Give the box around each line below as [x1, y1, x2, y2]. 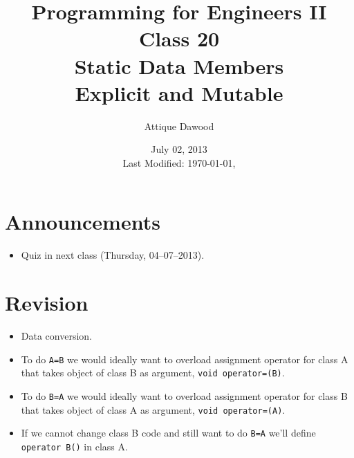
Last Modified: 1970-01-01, [122, 155, 236, 170]
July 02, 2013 [151, 142, 207, 156]
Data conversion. [21, 329, 92, 343]
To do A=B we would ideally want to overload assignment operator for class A [21, 351, 348, 366]
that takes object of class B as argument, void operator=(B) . [21, 365, 285, 380]
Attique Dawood [144, 118, 214, 133]
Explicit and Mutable [75, 78, 283, 107]
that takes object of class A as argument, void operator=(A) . [21, 402, 286, 416]
